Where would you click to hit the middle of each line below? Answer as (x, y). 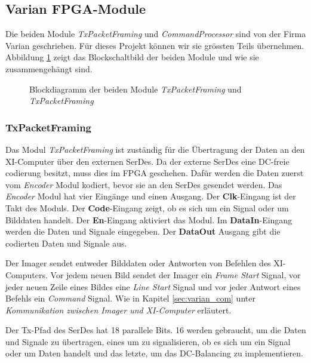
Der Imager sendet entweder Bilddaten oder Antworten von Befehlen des (138, 263)
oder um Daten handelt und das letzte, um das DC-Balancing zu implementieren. (154, 353)
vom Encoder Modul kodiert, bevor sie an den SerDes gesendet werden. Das (144, 184)
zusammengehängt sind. (49, 68)
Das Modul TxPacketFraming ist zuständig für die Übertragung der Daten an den (155, 149)
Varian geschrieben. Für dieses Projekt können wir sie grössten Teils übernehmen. (155, 45)
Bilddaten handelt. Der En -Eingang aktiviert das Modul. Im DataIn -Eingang (149, 219)
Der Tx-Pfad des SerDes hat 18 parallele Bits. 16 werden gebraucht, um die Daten (156, 330)
